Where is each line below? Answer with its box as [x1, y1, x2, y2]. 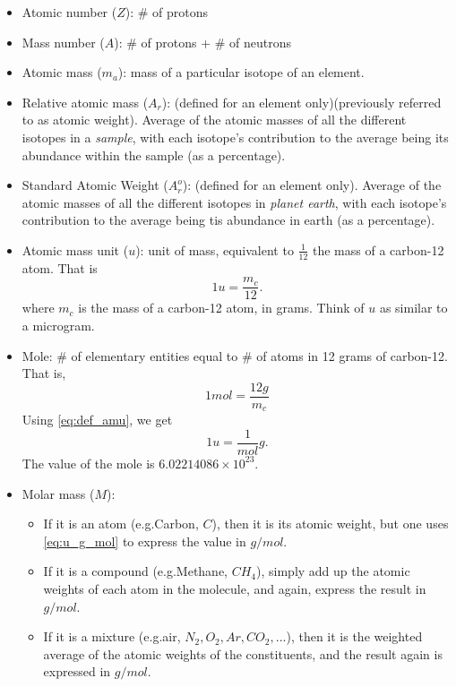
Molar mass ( [22, 484, 95, 502]
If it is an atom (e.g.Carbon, [43, 514, 199, 533]
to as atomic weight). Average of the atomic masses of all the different [22, 110, 407, 129]
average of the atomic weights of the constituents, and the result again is [43, 644, 443, 663]
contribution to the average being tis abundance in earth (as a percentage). [22, 210, 435, 229]
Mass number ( [22, 32, 105, 51]
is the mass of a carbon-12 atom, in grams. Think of [78, 298, 365, 317]
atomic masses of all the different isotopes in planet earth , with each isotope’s [22, 193, 447, 211]
